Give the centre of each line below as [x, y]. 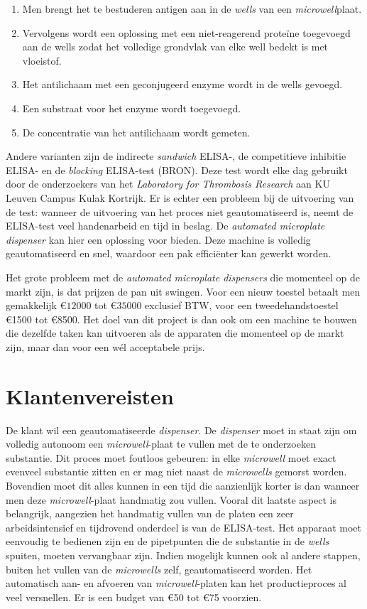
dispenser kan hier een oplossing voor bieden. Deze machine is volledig [158, 239]
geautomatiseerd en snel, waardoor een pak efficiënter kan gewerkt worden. [169, 253]
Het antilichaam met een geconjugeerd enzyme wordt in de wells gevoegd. [182, 84]
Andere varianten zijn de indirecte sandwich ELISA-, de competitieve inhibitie [176, 156]
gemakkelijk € [36, 305]
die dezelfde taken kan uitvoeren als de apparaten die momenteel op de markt [175, 333]
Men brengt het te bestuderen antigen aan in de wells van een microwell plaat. [192, 9]
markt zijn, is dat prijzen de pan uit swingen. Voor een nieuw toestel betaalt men [183, 291]
